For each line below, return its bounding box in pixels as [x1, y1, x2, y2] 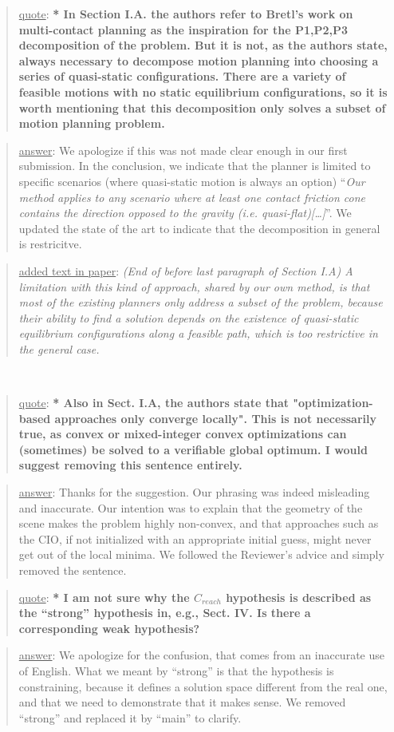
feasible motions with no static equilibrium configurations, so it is [18, 83, 388, 100]
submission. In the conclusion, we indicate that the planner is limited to [18, 157, 371, 174]
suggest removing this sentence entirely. [18, 457, 242, 473]
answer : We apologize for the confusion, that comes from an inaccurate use [18, 647, 384, 663]
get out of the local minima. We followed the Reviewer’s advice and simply [18, 546, 384, 563]
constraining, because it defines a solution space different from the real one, [18, 678, 388, 694]
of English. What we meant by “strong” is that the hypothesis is [18, 662, 334, 679]
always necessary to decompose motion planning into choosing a [18, 52, 379, 69]
